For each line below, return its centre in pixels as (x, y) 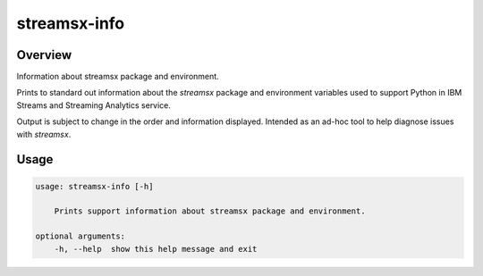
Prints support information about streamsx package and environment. (210, 211)
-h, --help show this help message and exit (156, 249)
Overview (44, 55)
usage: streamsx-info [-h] (94, 186)
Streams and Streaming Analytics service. (94, 105)
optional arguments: (80, 236)
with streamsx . (44, 134)
